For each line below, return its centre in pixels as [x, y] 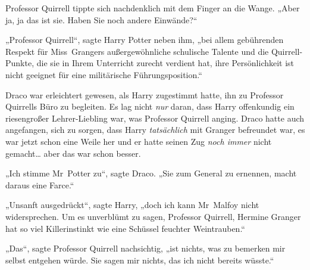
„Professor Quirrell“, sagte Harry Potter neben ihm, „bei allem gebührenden [145, 40]
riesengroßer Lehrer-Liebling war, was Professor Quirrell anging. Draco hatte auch [155, 118]
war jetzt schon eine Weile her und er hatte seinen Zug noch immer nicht [139, 141]
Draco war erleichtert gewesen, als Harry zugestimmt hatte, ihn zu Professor [145, 94]
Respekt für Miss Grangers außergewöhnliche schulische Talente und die [137, 51]
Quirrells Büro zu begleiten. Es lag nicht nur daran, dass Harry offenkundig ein [150, 106]
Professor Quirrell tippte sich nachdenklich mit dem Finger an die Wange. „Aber [153, 8]
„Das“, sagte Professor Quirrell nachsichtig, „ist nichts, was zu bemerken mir [145, 248]
